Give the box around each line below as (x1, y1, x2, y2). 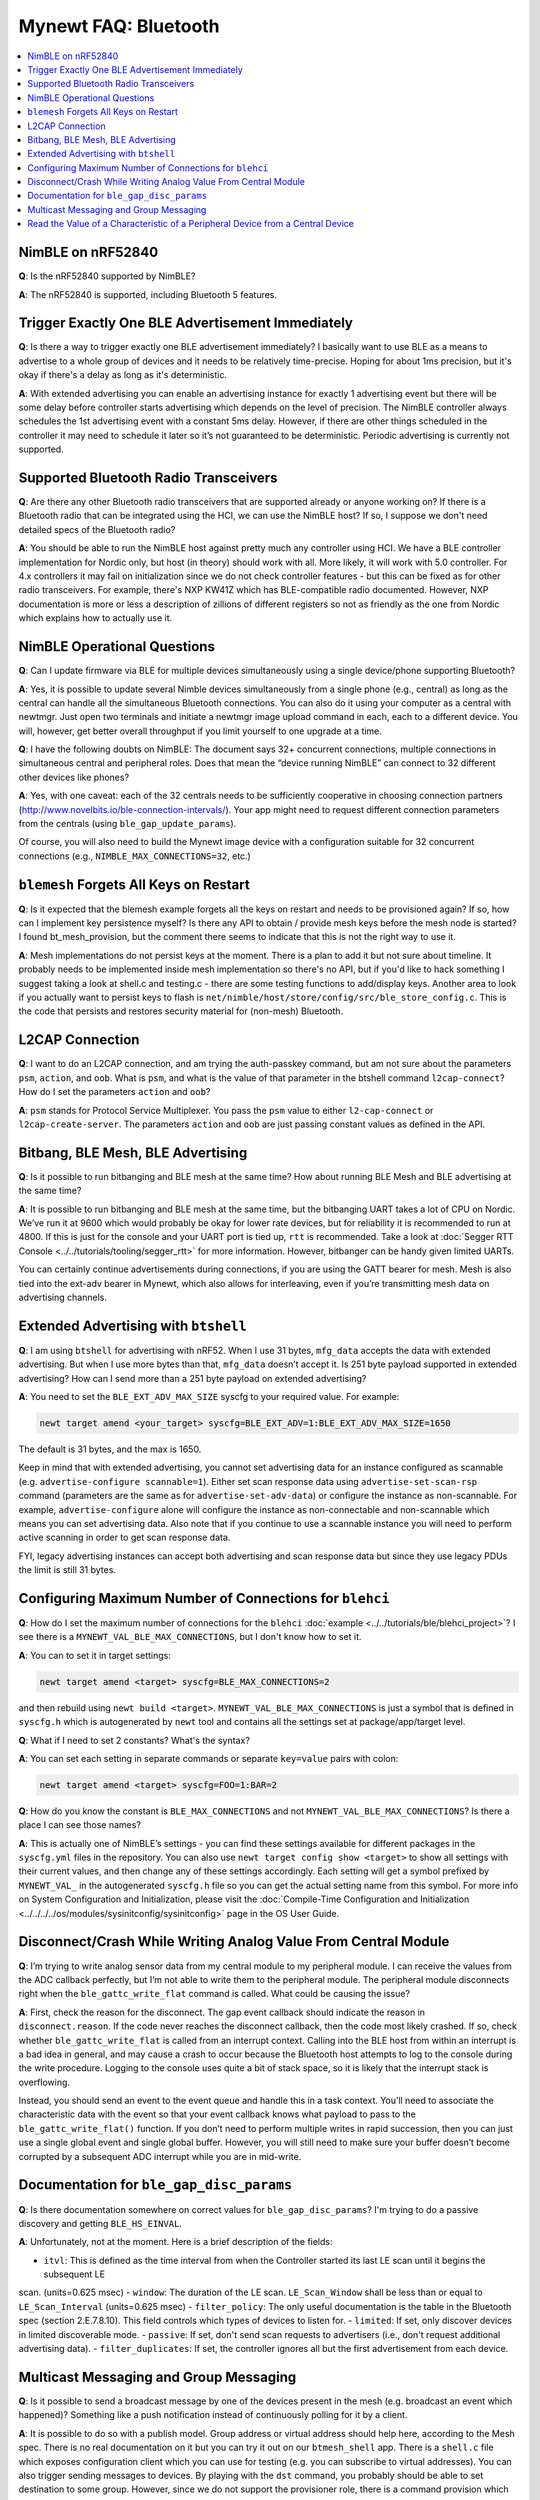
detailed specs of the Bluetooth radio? (18, 523, 176, 535)
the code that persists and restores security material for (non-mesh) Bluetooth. (18, 1005, 344, 1017)
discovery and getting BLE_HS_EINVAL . (18, 2217, 182, 2229)
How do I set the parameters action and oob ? (18, 1086, 211, 1098)
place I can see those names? (18, 1819, 142, 1831)
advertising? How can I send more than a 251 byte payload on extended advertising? (18, 1372, 367, 1384)
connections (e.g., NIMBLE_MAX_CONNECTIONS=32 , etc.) (18, 850, 252, 862)
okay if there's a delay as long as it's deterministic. (18, 369, 227, 381)
